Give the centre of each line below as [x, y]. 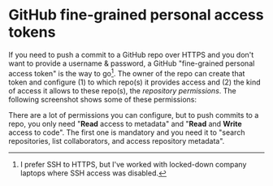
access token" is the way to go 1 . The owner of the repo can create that [127, 72]
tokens [32, 32]
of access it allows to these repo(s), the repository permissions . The [123, 90]
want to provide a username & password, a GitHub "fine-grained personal [132, 63]
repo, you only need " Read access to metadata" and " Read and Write [125, 123]
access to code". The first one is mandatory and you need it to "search [127, 132]
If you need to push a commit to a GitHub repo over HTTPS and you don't [131, 54]
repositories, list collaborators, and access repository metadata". [117, 141]
